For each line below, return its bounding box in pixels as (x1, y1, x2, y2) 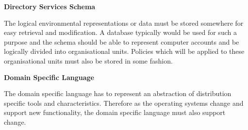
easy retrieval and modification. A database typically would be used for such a (4, 27, 237, 37)
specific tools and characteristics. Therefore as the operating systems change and (4, 97, 244, 108)
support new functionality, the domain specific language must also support (4, 107, 226, 117)
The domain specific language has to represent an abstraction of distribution (4, 88, 231, 98)
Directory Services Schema (4, 1, 96, 11)
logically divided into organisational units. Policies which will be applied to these (4, 46, 245, 56)
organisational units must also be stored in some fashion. (4, 55, 173, 65)
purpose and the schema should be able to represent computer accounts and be (4, 36, 239, 47)
